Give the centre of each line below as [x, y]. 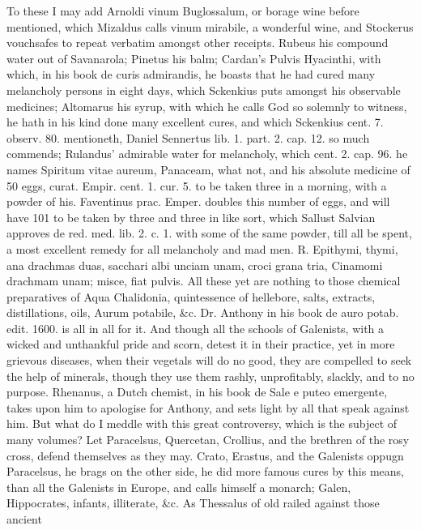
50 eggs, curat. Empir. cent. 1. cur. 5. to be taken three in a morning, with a [197, 185]
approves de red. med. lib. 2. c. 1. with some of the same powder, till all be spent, [209, 233]
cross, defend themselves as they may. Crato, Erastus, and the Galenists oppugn [205, 455]
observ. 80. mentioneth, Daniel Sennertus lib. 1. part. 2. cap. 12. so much [188, 137]
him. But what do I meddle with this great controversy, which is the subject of [202, 423]
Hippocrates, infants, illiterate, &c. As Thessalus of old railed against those [193, 503]
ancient [24, 519]
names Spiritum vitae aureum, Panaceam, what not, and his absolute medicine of [208, 169]
